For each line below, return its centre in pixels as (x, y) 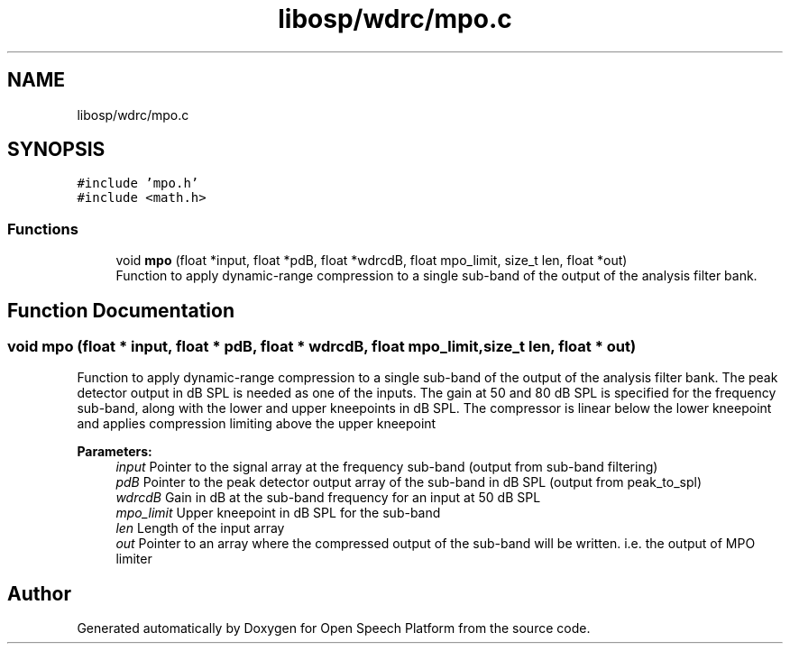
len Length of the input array (200, 528)
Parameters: (115, 452)
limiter (134, 559)
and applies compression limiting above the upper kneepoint (257, 424)
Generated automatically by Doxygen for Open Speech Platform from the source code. (334, 628)
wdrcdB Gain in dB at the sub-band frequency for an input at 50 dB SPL (328, 498)
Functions (43, 229)
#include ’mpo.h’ (138, 183)
